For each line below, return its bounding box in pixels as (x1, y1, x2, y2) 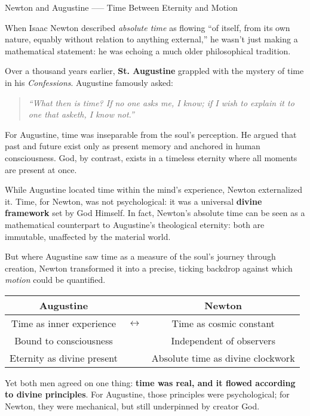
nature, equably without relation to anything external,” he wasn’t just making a (5, 33, 298, 45)
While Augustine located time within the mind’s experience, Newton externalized (5, 183, 303, 196)
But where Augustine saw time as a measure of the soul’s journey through (5, 250, 276, 263)
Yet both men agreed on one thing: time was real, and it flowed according (5, 376, 296, 389)
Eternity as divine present (10, 350, 118, 365)
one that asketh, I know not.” (28, 108, 134, 121)
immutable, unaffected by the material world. (5, 230, 171, 242)
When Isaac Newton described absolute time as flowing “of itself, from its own (5, 21, 290, 33)
